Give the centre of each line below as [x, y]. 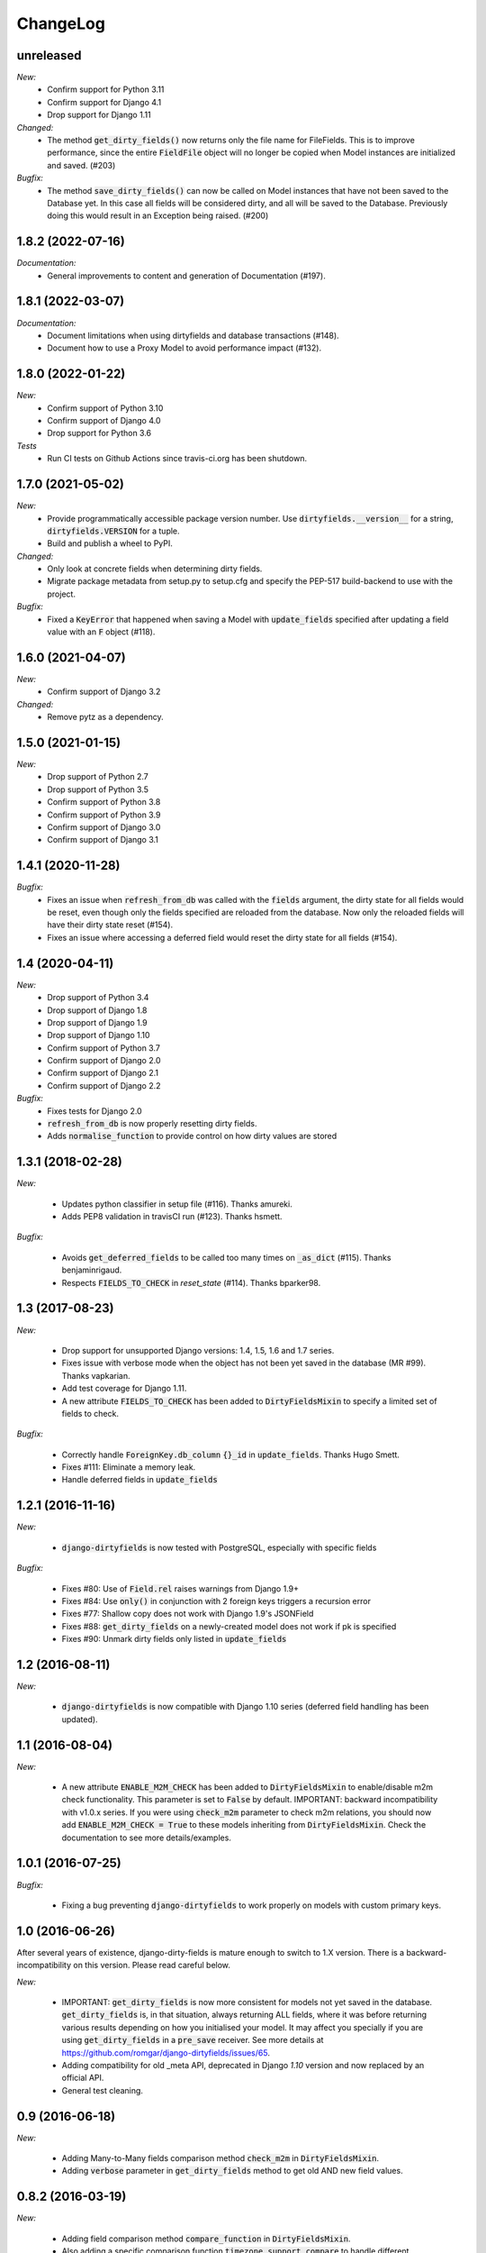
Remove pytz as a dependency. [105, 717]
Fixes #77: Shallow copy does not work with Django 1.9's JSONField [188, 1614]
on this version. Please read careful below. [152, 1966]
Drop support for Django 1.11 [99, 115]
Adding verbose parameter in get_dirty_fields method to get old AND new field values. [233, 2171]
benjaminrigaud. [92, 1270]
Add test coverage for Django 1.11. [124, 1389]
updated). [80, 1719]
